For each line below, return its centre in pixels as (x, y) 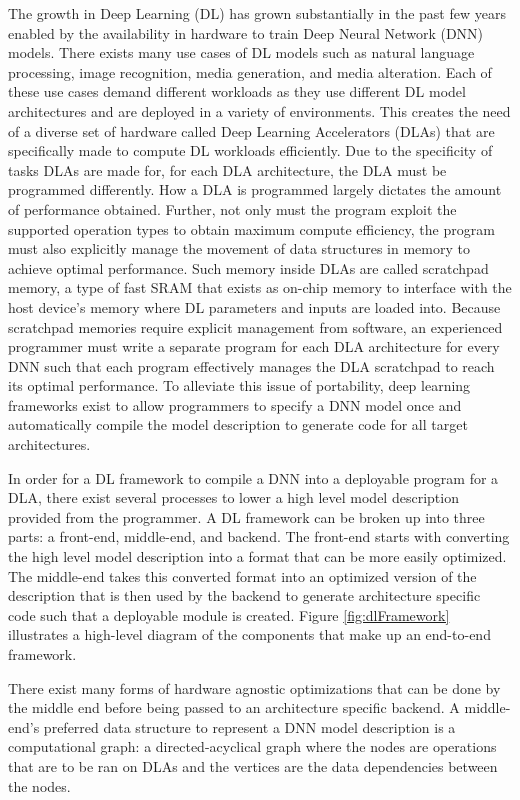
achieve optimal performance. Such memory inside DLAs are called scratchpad (248, 267)
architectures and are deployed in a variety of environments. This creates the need (259, 110)
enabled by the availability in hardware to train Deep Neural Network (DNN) (246, 32)
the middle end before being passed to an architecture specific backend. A (234, 707)
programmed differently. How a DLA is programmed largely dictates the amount (255, 189)
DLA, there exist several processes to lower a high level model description (233, 497)
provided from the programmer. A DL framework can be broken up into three (246, 516)
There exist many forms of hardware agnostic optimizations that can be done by (254, 687)
